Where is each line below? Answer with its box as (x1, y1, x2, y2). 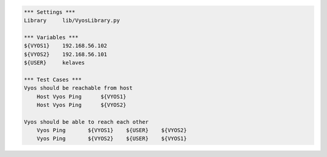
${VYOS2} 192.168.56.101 (24, 51, 107, 57)
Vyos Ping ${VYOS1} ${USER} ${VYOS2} (36, 127, 187, 134)
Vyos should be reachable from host (24, 85, 133, 92)
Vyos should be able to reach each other (24, 118, 149, 125)
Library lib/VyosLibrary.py (24, 17, 121, 24)
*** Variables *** (24, 34, 79, 40)
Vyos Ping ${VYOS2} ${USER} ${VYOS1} (36, 135, 187, 142)
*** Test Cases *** (24, 76, 82, 83)
